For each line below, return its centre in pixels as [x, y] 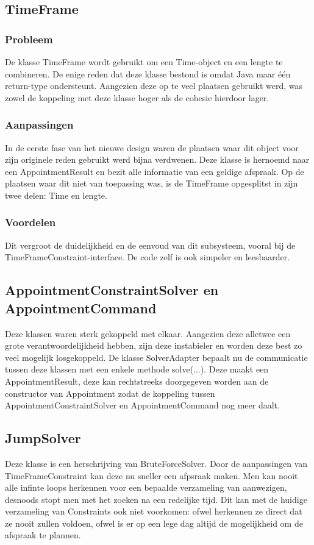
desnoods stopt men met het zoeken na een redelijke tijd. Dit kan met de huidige [156, 499]
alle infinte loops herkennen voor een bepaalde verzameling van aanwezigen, [146, 487]
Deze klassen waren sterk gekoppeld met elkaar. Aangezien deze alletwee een [148, 333]
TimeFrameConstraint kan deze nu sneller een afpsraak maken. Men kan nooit [152, 475]
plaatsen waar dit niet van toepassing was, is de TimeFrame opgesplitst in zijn [152, 183]
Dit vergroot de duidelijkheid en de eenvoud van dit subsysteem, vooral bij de [150, 245]
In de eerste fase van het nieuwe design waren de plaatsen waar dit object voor [152, 147]
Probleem [29, 39]
